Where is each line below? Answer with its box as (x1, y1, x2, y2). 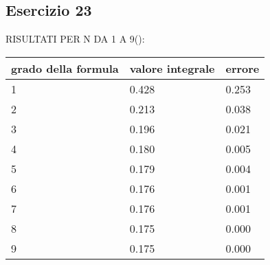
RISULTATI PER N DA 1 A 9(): (5, 32, 145, 46)
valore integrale (129, 60, 215, 76)
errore (225, 60, 260, 76)
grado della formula (11, 60, 119, 76)
